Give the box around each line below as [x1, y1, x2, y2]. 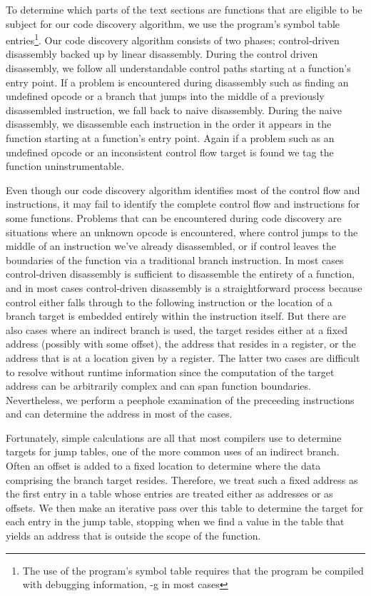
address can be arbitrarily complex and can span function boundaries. [6, 378, 311, 393]
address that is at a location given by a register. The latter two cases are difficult [6, 350, 360, 365]
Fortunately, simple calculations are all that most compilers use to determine [6, 430, 342, 445]
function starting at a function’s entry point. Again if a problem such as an [6, 131, 335, 145]
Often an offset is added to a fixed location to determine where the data [6, 458, 321, 473]
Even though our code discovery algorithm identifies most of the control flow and [6, 182, 360, 197]
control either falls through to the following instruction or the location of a [6, 294, 332, 309]
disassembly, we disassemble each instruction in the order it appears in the [6, 116, 332, 131]
